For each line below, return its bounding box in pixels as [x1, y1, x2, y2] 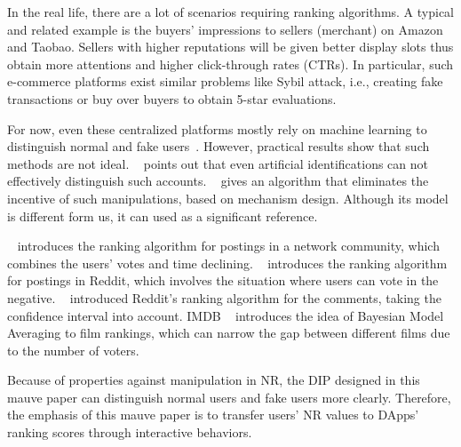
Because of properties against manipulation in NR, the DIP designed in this [7, 371, 420, 389]
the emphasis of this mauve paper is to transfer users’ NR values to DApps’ [7, 405, 419, 424]
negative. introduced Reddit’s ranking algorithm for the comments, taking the [7, 288, 441, 307]
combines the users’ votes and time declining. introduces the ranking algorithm [7, 253, 448, 272]
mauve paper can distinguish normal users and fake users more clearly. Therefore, [7, 387, 451, 406]
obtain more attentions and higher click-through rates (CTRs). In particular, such [7, 54, 454, 73]
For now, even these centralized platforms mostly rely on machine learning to [7, 119, 427, 138]
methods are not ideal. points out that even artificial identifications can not [7, 154, 429, 172]
